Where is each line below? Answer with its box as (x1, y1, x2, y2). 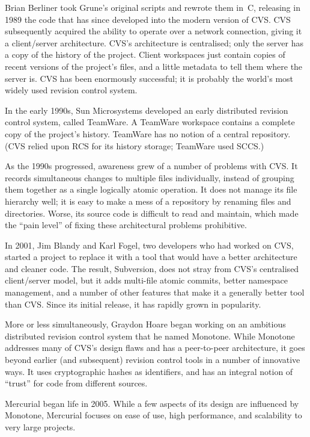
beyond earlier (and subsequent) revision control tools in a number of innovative (5, 353, 300, 366)
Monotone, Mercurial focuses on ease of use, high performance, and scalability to (5, 409, 302, 421)
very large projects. (5, 421, 76, 433)
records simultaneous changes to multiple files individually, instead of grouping (5, 171, 294, 184)
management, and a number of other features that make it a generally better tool (5, 286, 305, 299)
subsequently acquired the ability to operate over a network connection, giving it (5, 25, 302, 37)
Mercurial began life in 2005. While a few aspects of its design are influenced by (5, 397, 299, 409)
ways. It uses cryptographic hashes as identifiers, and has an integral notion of (5, 365, 293, 377)
